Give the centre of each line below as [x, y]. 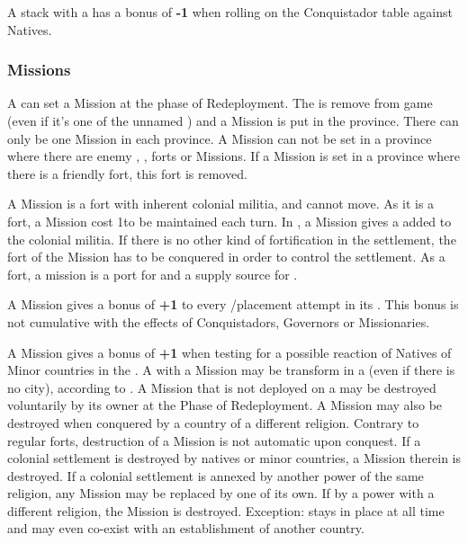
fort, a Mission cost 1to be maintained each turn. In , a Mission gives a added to [229, 221]
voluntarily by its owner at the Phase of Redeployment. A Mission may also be [225, 405]
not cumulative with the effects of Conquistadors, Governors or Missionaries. [219, 321]
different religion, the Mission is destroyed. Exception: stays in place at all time [226, 510]
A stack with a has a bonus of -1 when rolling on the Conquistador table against [230, 12]
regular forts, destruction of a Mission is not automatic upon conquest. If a [214, 440]
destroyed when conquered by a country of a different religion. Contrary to [213, 422]
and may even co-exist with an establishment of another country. [186, 528]
